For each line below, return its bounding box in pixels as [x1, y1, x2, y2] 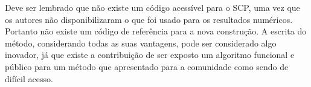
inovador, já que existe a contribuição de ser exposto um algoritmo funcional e [5, 48, 295, 61]
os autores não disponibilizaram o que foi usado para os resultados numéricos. [5, 13, 293, 25]
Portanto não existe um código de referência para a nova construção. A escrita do [5, 25, 307, 37]
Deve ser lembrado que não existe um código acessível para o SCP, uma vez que [5, 1, 300, 13]
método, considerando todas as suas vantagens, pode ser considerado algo [5, 36, 277, 49]
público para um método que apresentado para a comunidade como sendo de [5, 60, 289, 72]
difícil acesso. [5, 72, 53, 85]
